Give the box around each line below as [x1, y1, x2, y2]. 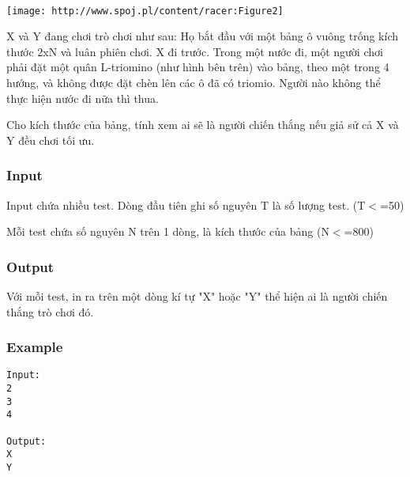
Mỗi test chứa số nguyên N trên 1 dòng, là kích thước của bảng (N [6, 223, 329, 240]
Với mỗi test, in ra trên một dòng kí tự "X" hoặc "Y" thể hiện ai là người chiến [6, 288, 388, 305]
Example [6, 337, 63, 357]
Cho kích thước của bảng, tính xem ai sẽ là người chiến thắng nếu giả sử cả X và [6, 116, 399, 133]
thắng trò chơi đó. [6, 303, 94, 320]
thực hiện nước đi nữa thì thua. [6, 89, 159, 106]
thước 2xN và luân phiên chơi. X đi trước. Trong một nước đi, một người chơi [6, 43, 383, 59]
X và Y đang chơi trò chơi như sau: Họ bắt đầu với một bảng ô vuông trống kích [6, 28, 399, 44]
